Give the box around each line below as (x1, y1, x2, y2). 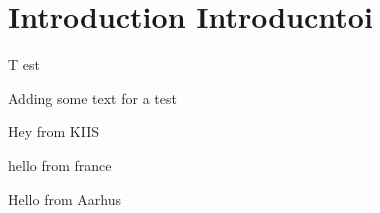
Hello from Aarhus (8, 188, 121, 209)
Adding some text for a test (8, 87, 177, 108)
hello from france (8, 154, 112, 175)
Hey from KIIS (8, 121, 100, 142)
